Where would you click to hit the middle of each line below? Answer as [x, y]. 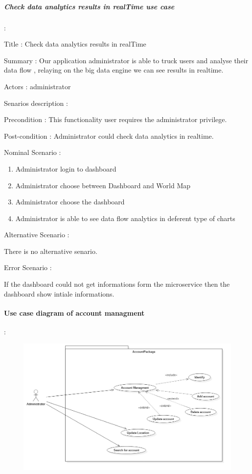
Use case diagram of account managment [74, 312]
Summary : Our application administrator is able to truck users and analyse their [126, 60]
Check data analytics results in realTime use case [89, 6]
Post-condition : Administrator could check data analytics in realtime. [109, 136]
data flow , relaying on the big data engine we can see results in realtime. [114, 70]
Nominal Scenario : [33, 152]
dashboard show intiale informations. [59, 293]
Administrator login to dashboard [66, 168]
